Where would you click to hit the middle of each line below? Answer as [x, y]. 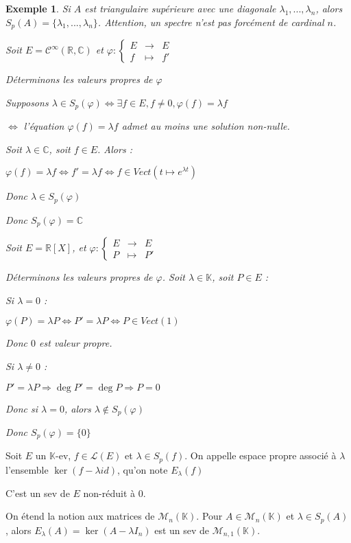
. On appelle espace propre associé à [261, 455]
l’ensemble [27, 469]
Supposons [27, 102]
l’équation [44, 126]
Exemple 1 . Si [38, 8]
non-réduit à [109, 493]
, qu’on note [142, 469]
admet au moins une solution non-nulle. [206, 126]
